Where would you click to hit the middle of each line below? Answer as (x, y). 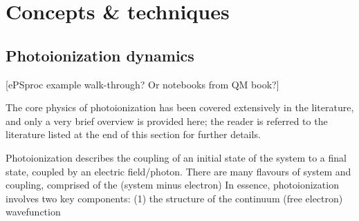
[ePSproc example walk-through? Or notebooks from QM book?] (142, 84)
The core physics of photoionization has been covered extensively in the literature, (180, 107)
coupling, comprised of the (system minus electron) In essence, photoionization (172, 185)
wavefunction (33, 212)
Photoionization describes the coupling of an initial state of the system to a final (176, 157)
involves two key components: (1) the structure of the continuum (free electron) (174, 198)
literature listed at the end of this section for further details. (133, 134)
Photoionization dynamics (100, 55)
